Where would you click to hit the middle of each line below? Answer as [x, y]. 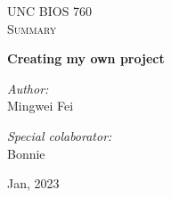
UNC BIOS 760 [50, 11]
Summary [32, 28]
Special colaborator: [60, 135]
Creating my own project [86, 58]
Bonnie [26, 153]
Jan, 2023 [33, 183]
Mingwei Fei [41, 106]
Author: [28, 88]
